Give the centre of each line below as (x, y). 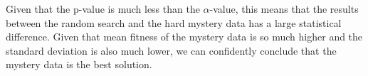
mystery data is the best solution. (79, 64)
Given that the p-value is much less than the (103, 9)
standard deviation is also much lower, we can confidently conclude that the (171, 50)
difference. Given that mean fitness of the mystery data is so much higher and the (184, 37)
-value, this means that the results (284, 9)
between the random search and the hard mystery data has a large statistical (174, 22)
